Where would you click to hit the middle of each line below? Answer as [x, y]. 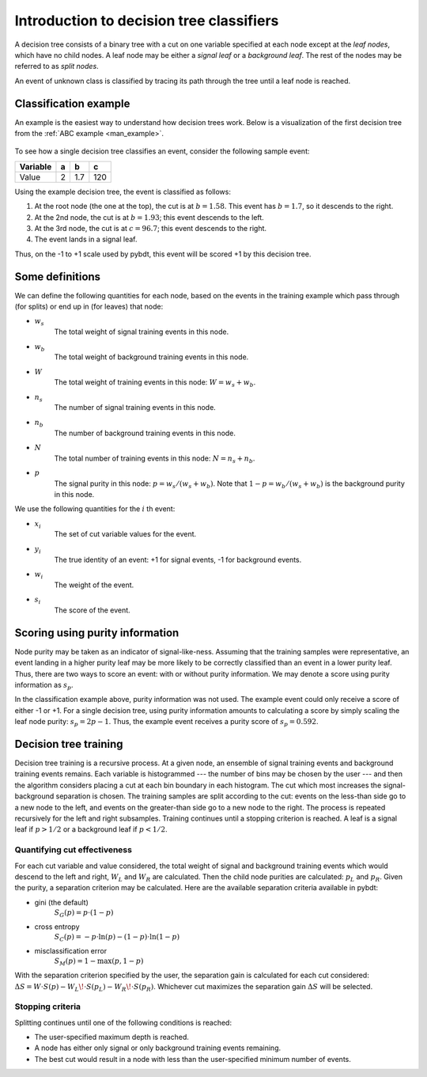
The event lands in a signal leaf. [86, 239]
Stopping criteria [48, 1007]
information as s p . [44, 686]
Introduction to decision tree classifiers [147, 21]
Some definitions [58, 277]
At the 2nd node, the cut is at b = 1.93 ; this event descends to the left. [149, 217]
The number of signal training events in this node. [135, 408]
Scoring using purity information [97, 633]
